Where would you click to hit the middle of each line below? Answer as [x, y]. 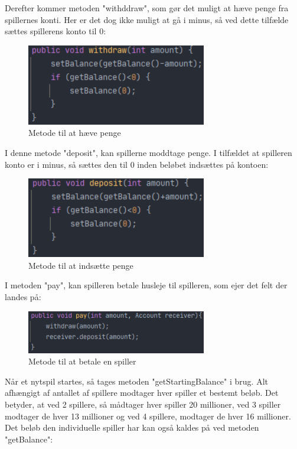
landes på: [23, 296]
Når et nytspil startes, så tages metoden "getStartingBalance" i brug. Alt [136, 381]
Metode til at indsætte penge [81, 265]
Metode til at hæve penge [75, 133]
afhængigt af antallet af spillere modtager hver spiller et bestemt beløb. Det [142, 393]
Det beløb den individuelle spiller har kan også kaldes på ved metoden [132, 427]
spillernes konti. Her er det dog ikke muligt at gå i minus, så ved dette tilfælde [147, 19]
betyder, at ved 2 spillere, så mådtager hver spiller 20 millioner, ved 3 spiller [143, 404]
